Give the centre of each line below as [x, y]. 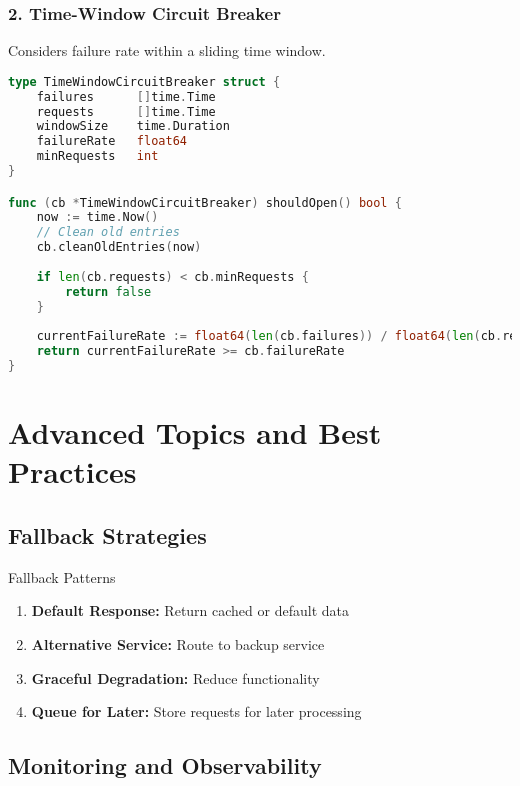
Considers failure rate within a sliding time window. [167, 50]
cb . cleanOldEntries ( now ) [119, 247]
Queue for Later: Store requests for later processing [196, 711]
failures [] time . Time [126, 96]
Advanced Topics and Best [195, 432]
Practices [72, 471]
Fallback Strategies [107, 535]
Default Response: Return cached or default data [190, 610]
